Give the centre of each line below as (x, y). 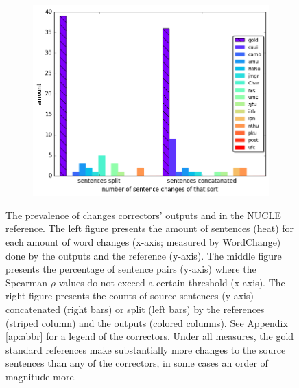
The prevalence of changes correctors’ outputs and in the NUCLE (143, 215)
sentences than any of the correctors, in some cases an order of (137, 363)
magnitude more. (41, 376)
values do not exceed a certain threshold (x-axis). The (172, 282)
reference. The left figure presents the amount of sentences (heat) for (150, 228)
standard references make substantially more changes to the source (146, 349)
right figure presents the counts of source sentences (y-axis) (130, 296)
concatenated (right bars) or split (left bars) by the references (135, 309)
